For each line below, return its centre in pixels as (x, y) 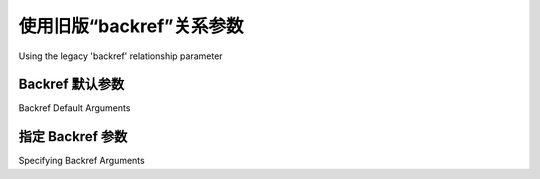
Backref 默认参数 (71, 84)
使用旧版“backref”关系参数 (131, 26)
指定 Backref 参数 (73, 136)
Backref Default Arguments (74, 108)
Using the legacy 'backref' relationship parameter (121, 56)
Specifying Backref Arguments (81, 161)
